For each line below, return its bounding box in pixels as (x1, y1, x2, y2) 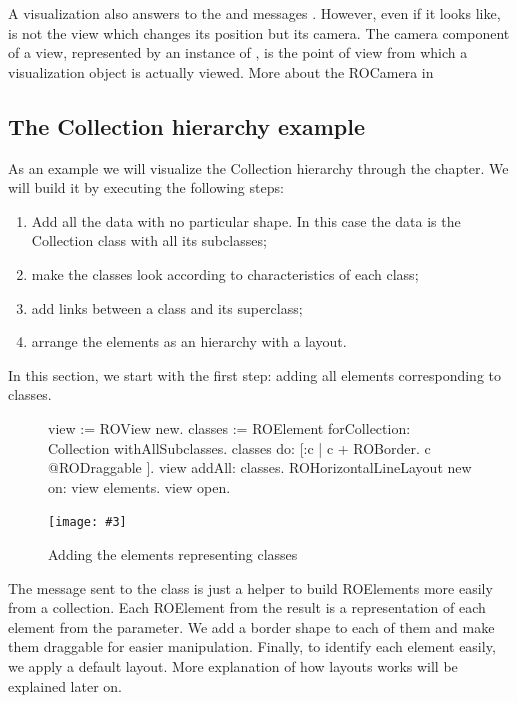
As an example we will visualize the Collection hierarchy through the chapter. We (8, 157, 509, 178)
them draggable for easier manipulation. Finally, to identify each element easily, (8, 636, 496, 657)
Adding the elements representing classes (48, 543, 298, 564)
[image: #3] (48, 515, 127, 530)
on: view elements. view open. (48, 476, 231, 497)
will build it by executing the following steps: (8, 177, 284, 198)
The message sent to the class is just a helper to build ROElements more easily (8, 577, 493, 598)
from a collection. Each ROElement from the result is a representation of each (8, 597, 486, 618)
